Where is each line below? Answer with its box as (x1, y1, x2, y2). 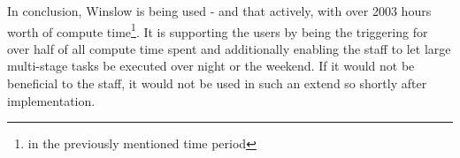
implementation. (7, 91, 96, 109)
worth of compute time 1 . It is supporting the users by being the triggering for (7, 19, 428, 41)
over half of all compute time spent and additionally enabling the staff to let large (7, 39, 451, 57)
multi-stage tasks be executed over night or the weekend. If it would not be (7, 56, 415, 75)
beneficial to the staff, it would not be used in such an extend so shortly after (7, 74, 427, 93)
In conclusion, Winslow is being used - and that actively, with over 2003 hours (7, 2, 432, 19)
